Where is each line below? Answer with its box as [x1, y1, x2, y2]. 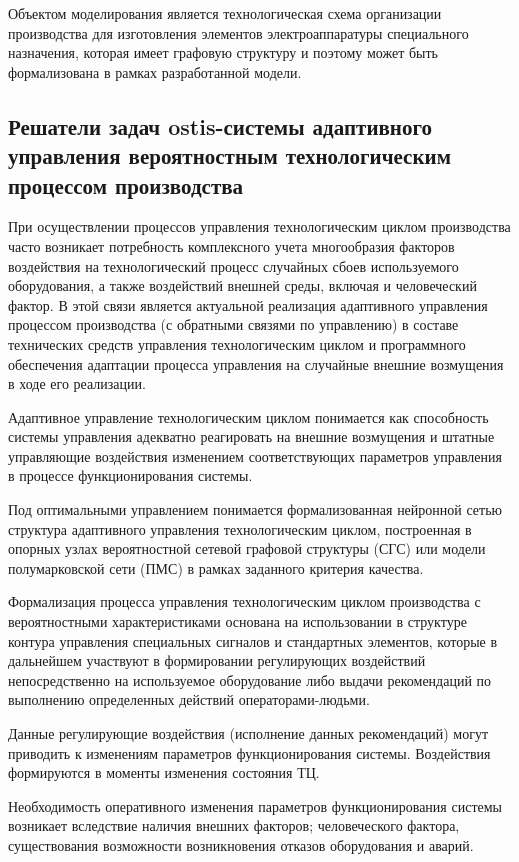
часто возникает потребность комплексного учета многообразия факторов [8, 235, 455, 256]
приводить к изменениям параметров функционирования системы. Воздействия [8, 742, 491, 763]
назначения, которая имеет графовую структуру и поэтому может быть [8, 42, 438, 63]
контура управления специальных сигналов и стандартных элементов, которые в [8, 630, 498, 651]
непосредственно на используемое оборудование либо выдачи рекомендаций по [8, 669, 492, 690]
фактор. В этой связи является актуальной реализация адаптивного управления [8, 294, 488, 315]
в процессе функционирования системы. [8, 465, 253, 486]
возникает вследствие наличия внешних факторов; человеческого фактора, [8, 815, 460, 836]
